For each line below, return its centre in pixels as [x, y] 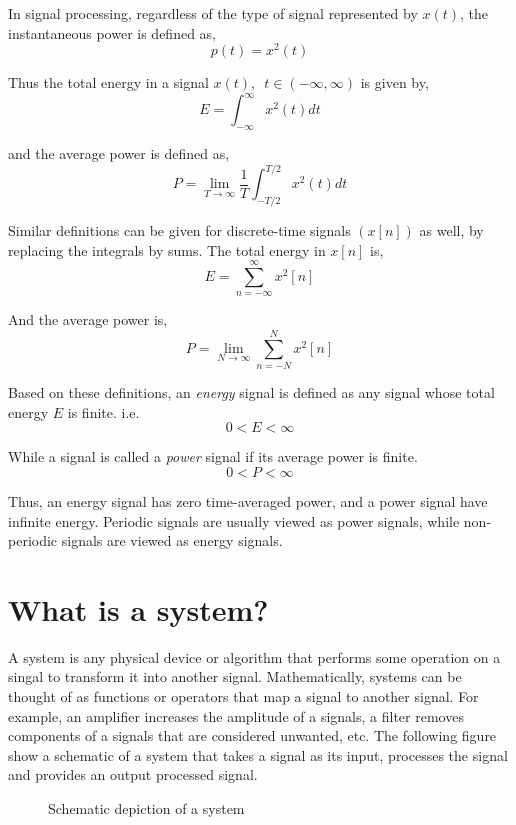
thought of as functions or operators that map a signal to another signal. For [243, 696]
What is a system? [138, 608]
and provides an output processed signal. [133, 774]
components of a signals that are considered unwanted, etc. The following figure [252, 735]
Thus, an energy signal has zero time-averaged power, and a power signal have [248, 500]
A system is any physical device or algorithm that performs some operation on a [254, 656]
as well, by [451, 230]
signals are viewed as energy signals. [172, 540]
